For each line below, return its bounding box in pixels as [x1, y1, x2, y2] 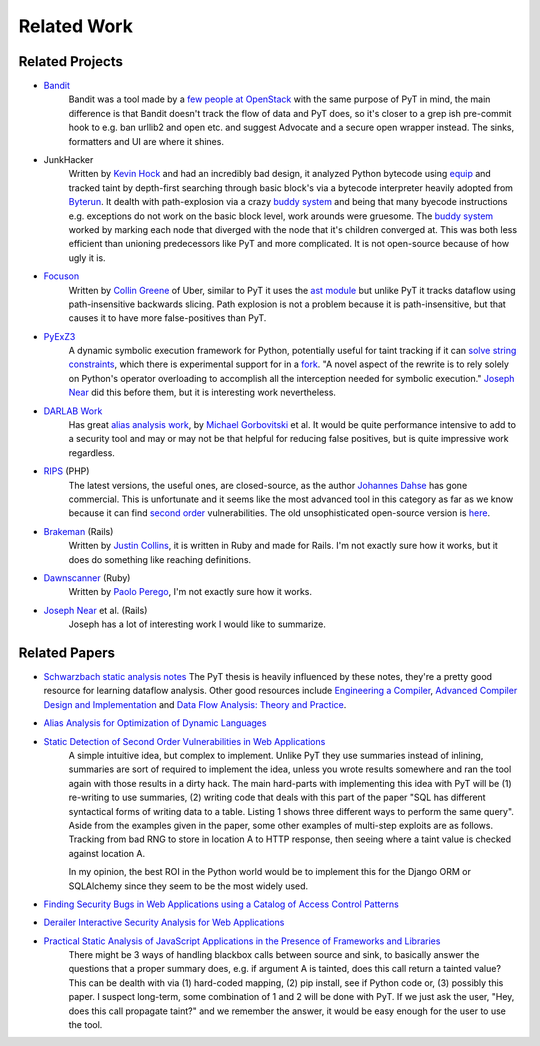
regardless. [68, 446, 115, 459]
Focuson [43, 270, 80, 282]
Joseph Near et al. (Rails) [43, 604, 148, 616]
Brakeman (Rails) [43, 525, 114, 537]
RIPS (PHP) [43, 465, 90, 477]
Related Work [18, 15, 134, 37]
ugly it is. [68, 251, 106, 264]
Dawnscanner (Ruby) [43, 571, 131, 584]
